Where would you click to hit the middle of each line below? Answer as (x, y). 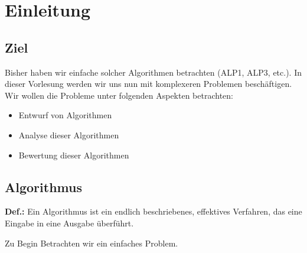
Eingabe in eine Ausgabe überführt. (69, 223)
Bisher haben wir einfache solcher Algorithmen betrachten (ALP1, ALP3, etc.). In (153, 72)
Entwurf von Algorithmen (65, 115)
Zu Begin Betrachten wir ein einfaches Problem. (92, 243)
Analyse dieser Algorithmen (69, 134)
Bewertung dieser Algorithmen (74, 155)
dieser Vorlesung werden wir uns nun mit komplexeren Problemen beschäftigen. (148, 84)
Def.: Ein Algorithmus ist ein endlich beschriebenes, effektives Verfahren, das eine (153, 211)
